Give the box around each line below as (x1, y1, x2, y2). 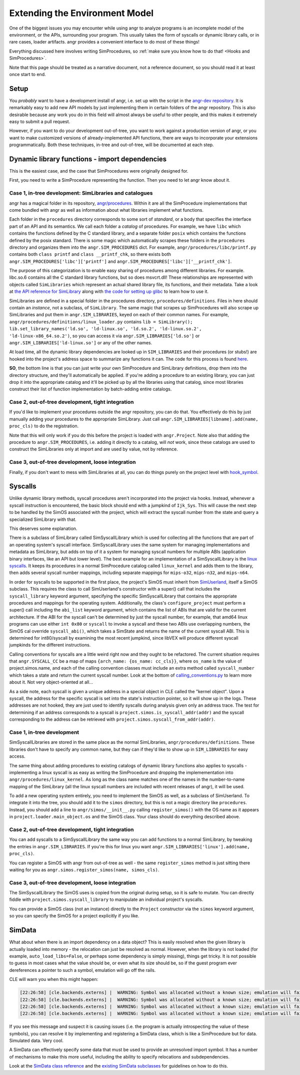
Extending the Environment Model (9, 8, 154, 19)
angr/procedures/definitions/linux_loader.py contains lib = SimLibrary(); (9, 318, 193, 325)
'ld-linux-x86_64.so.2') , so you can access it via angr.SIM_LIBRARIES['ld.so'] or (9, 333, 200, 339)
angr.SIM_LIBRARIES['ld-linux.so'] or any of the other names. (9, 340, 152, 345)
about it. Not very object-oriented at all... (9, 679, 93, 685)
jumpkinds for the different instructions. (9, 642, 91, 648)
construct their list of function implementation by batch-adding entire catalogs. (9, 386, 172, 392)
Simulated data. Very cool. (9, 1037, 63, 1043)
